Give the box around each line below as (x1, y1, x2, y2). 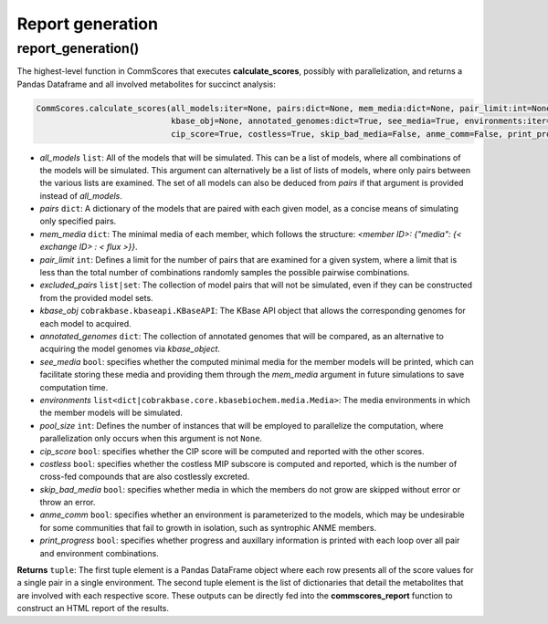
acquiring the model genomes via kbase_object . (39, 343, 221, 355)
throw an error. (39, 497, 96, 508)
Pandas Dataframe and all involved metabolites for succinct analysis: (16, 78, 276, 89)
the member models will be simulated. (39, 407, 183, 419)
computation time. (39, 381, 109, 392)
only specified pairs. (39, 215, 117, 227)
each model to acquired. (39, 317, 132, 328)
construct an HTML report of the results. (16, 603, 169, 614)
